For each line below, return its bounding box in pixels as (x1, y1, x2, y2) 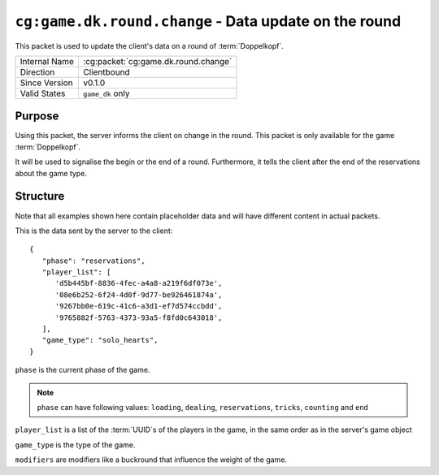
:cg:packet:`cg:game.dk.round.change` (82, 55, 233, 67)
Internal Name (20, 55, 75, 67)
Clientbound (82, 66, 130, 77)
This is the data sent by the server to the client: (15, 226, 173, 235)
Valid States (20, 88, 66, 99)
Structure (15, 189, 65, 203)
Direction (20, 66, 55, 77)
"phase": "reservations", (41, 256, 146, 266)
